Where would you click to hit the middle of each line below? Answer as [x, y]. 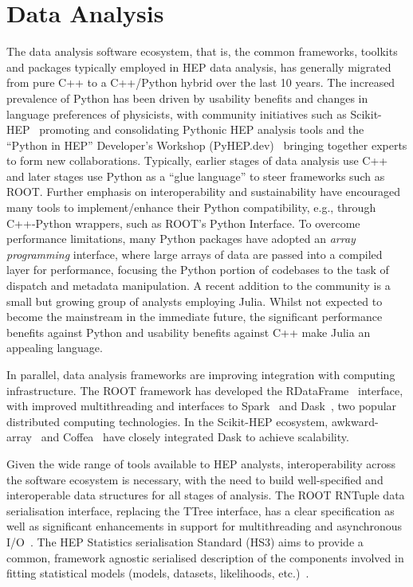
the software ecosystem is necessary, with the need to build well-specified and [195, 479]
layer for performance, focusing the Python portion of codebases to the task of [198, 270]
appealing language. [55, 348]
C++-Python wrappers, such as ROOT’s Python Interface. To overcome [183, 223]
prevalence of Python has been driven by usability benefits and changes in [187, 98]
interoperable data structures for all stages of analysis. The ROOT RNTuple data [206, 495]
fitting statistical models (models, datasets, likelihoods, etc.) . [158, 573]
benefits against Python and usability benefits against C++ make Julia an [189, 332]
